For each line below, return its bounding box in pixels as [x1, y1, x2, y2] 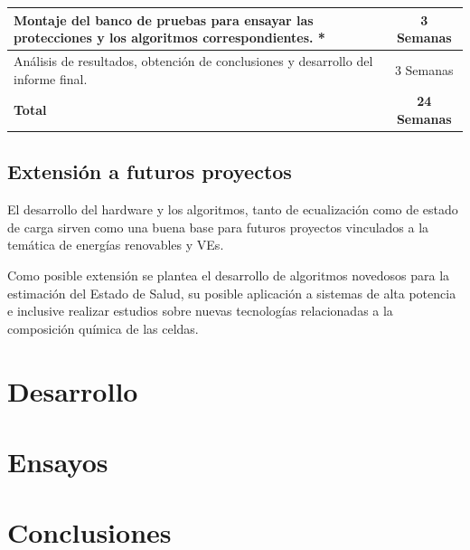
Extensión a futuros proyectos [7, 157, 292, 185]
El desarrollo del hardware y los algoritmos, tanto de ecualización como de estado [7, 200, 458, 219]
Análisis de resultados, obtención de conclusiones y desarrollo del [14, 51, 373, 70]
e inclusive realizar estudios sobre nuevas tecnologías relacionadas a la [7, 301, 393, 320]
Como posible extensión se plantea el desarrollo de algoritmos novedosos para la [7, 266, 450, 285]
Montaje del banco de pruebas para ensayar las [14, 10, 314, 29]
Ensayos [7, 442, 108, 479]
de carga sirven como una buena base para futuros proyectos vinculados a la [7, 217, 429, 236]
